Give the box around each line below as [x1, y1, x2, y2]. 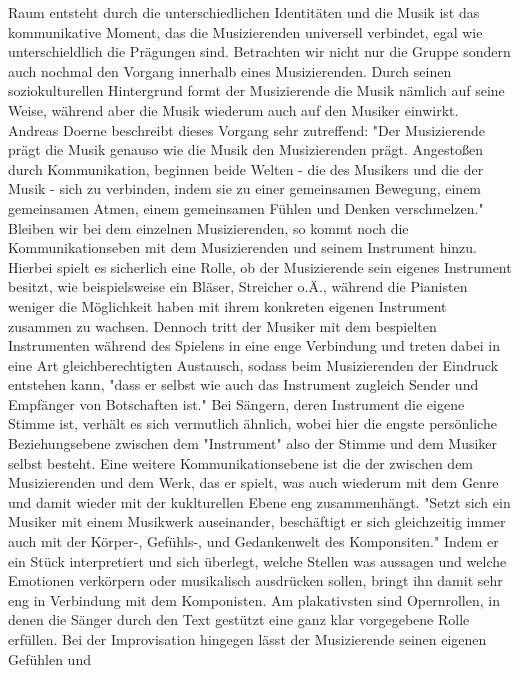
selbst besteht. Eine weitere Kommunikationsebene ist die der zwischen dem [8, 452, 474, 473]
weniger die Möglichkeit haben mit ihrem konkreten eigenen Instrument [8, 295, 447, 316]
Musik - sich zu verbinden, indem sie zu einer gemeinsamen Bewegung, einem [8, 178, 482, 199]
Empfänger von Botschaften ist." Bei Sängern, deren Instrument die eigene [8, 393, 465, 414]
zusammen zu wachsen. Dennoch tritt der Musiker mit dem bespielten [8, 315, 437, 336]
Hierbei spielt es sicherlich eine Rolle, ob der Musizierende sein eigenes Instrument [8, 256, 512, 277]
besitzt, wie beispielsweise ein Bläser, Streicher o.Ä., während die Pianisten [8, 276, 468, 297]
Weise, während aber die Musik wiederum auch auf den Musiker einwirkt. [8, 99, 459, 120]
